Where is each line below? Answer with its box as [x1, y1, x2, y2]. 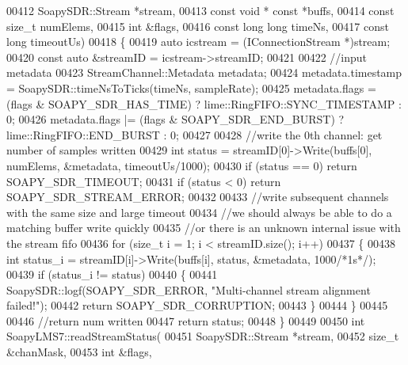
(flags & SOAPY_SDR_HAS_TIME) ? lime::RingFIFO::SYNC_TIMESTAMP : [6, 95, 402, 112]
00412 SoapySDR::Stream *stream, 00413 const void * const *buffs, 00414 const [6, 2, 395, 18]
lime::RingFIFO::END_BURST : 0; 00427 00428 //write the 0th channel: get [6, 126, 383, 143]
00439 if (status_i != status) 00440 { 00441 [6, 266, 218, 283]
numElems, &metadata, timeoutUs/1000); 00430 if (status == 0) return [6, 157, 357, 173]
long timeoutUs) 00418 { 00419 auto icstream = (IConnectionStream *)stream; [6, 33, 391, 50]
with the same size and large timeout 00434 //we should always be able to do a [6, 203, 392, 220]
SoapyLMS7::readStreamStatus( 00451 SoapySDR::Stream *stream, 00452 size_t [6, 328, 399, 344]
